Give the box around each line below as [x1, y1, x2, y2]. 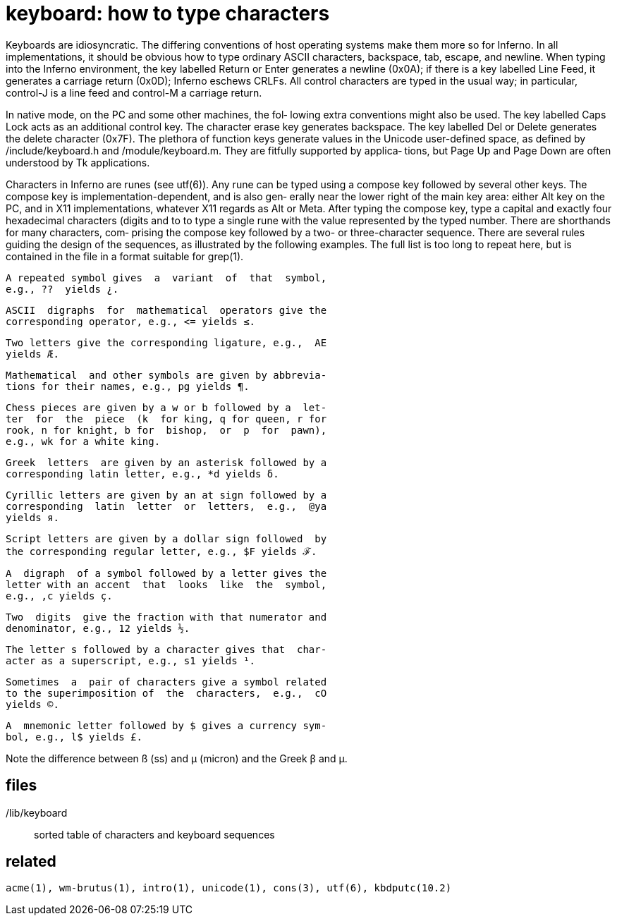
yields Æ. [6, 348, 59, 360]
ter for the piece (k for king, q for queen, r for [6, 413, 327, 425]
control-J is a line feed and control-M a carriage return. [6, 86, 262, 99]
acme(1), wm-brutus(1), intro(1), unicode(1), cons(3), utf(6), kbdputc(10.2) [6, 882, 452, 894]
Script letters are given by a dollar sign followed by [6, 532, 327, 544]
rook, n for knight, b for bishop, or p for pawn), [6, 424, 327, 436]
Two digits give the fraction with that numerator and [6, 611, 327, 623]
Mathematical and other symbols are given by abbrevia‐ [6, 369, 327, 381]
